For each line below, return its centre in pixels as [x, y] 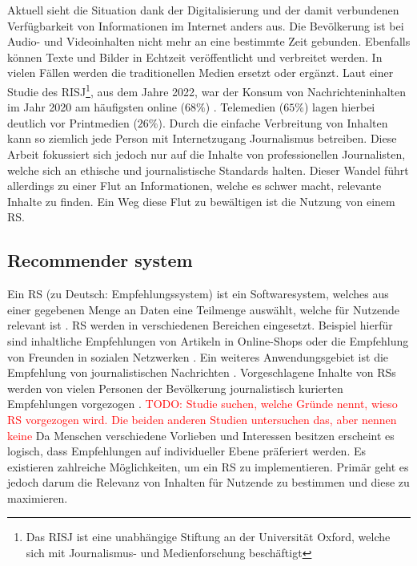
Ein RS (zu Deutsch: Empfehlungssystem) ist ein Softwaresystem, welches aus [198, 294]
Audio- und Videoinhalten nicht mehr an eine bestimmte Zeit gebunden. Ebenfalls [209, 41]
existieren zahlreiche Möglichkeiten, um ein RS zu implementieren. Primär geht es [208, 466]
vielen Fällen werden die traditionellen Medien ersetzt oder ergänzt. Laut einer [200, 73]
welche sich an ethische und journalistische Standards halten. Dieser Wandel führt [208, 170]
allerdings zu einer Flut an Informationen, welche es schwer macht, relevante [194, 186]
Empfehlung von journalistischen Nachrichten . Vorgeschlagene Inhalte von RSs [202, 372]
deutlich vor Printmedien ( [72, 122]
